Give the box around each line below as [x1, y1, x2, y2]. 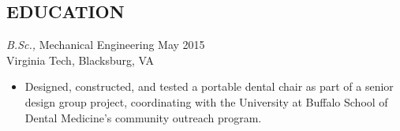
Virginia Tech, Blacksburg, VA [6, 51, 155, 68]
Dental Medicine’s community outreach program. [24, 109, 262, 125]
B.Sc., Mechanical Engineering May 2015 [6, 36, 205, 53]
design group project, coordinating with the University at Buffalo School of [24, 93, 388, 110]
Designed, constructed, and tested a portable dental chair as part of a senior [24, 78, 394, 95]
